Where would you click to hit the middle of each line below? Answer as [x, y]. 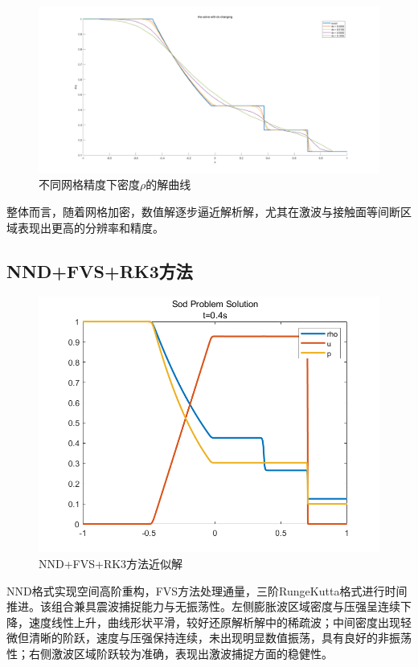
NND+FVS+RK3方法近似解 [111, 564]
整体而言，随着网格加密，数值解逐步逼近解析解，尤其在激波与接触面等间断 [203, 212]
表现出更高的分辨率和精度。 [90, 227]
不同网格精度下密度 [89, 184]
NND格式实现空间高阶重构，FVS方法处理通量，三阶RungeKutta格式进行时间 [207, 590]
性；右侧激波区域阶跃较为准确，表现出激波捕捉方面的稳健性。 [170, 653]
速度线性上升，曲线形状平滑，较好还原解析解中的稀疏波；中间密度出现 [214, 622]
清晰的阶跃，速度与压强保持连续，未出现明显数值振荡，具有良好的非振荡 [220, 638]
